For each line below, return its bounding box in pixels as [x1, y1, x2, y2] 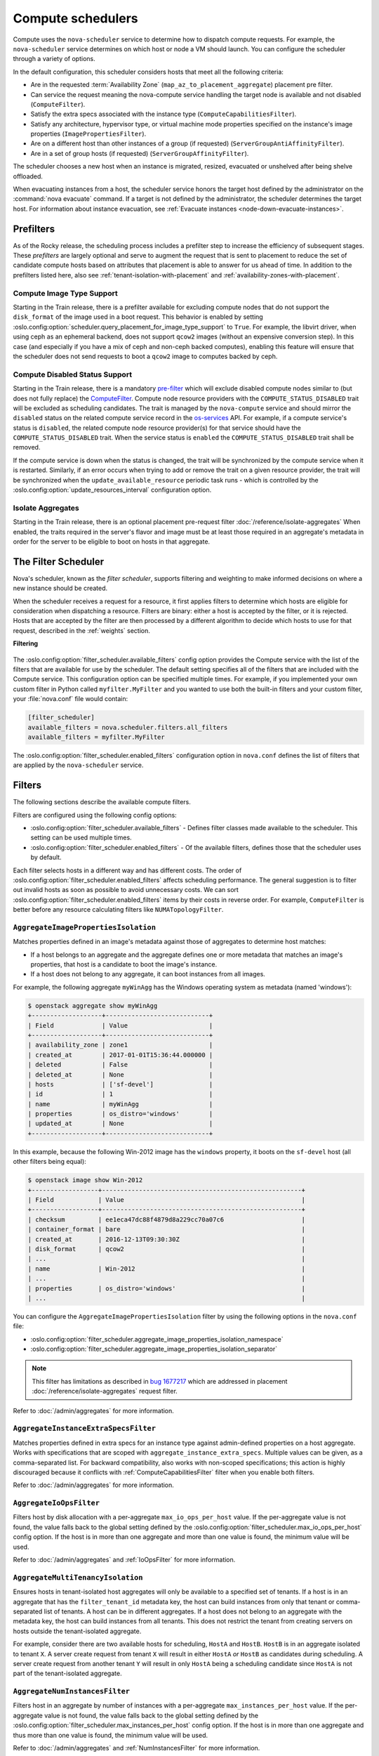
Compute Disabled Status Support [13, 369, 133, 379]
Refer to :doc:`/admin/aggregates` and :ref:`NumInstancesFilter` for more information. [13, 1744, 260, 1752]
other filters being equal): [13, 1158, 87, 1166]
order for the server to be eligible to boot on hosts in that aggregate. [13, 537, 211, 546]
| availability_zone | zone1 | [27, 1041, 213, 1049]
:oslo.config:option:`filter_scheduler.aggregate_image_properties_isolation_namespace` [30, 1335, 284, 1343]
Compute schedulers [13, 11, 138, 26]
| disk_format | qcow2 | [27, 1245, 305, 1253]
